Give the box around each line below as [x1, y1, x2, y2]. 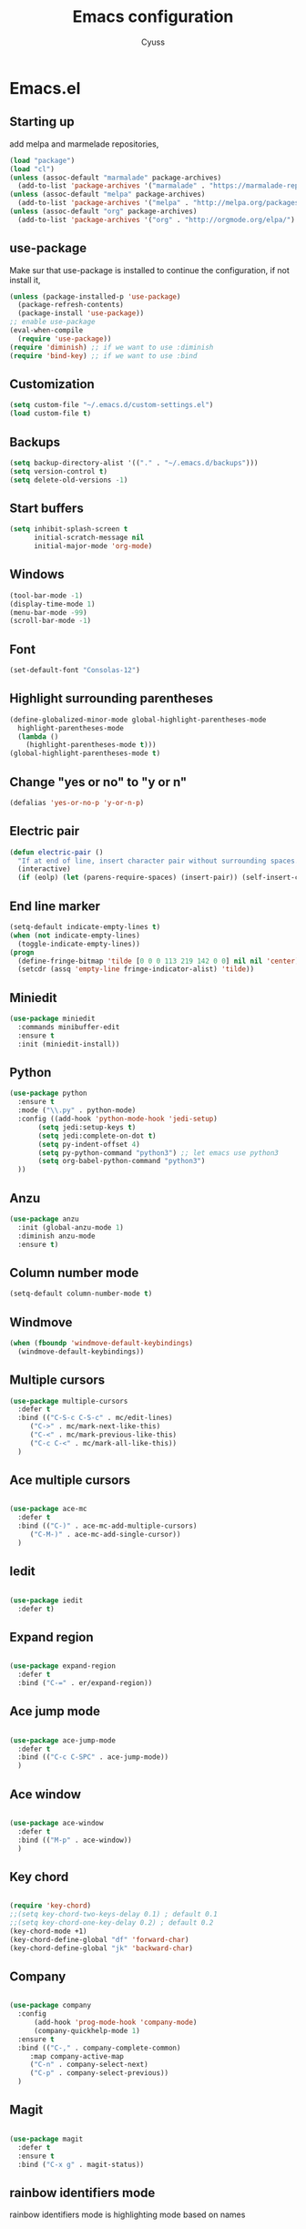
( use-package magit [9, 2134, 84, 2143]
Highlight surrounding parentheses [9, 690, 214, 707]
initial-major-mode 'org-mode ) [33, 542, 153, 551]
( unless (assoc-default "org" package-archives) [9, 207, 198, 216]
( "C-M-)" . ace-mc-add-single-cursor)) [29, 1530, 181, 1539]
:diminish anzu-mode [17, 1232, 96, 1241]
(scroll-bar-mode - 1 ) [9, 617, 92, 626]
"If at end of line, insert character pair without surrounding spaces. [17, 856, 300, 865]
